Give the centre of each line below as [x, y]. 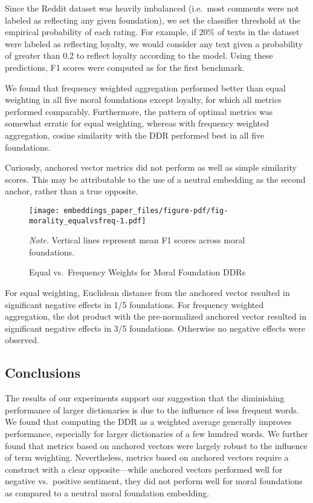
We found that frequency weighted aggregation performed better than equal [145, 87]
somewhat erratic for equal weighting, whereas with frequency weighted [137, 123]
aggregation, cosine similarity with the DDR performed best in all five [135, 135]
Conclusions [43, 373]
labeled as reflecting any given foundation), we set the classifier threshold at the [153, 20]
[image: [44, 210]
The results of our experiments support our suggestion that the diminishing [145, 398]
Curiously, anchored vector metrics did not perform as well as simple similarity [151, 167]
